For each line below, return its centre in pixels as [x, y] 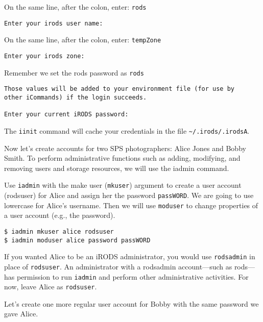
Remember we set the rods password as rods [74, 72]
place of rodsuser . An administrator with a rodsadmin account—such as [118, 266]
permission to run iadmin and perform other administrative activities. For [133, 276]
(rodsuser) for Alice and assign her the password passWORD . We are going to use [129, 195]
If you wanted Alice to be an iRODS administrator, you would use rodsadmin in [130, 256]
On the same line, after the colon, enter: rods [75, 7]
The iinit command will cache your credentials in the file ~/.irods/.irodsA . [127, 130]
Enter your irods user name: [54, 23]
